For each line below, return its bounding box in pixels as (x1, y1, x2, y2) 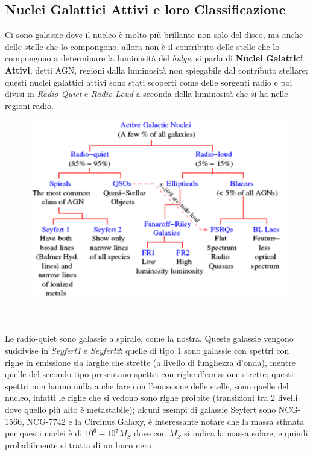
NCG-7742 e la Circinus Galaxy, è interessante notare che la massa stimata (27, 415, 305, 427)
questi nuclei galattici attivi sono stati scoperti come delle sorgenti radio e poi (5, 75, 292, 88)
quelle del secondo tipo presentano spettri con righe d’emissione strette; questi (5, 368, 294, 380)
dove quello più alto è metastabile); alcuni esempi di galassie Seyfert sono (5, 403, 276, 415)
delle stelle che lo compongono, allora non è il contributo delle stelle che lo (5, 40, 280, 52)
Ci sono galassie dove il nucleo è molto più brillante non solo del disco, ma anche (5, 28, 303, 41)
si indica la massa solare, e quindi (184, 427, 308, 439)
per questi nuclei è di (5, 427, 83, 439)
